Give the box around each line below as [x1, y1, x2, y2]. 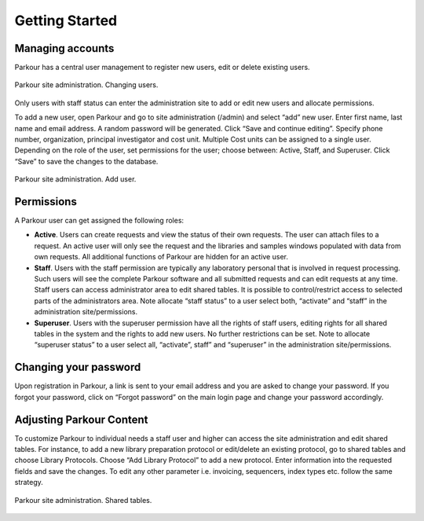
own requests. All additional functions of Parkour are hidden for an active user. [34, 252, 288, 262]
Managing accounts [14, 42, 115, 55]
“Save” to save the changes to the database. [14, 156, 159, 166]
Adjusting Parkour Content [14, 413, 148, 426]
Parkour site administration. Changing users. [14, 80, 159, 90]
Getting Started [14, 12, 118, 29]
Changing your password [14, 361, 141, 374]
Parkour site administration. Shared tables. [14, 495, 152, 504]
